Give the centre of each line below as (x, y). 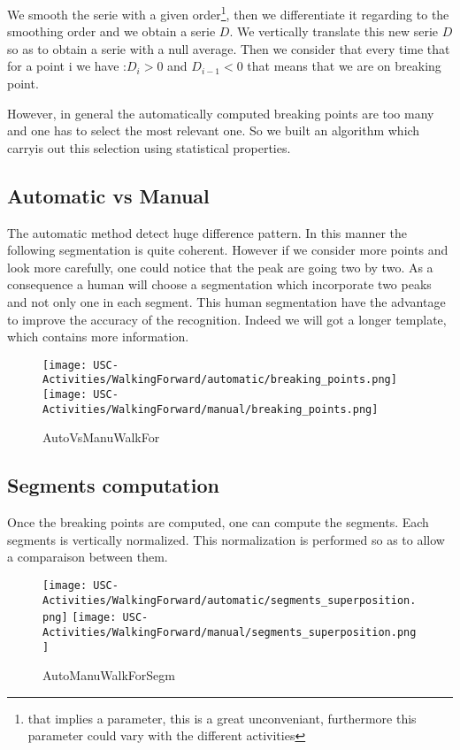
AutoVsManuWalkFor (101, 437)
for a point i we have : (67, 66)
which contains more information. (98, 337)
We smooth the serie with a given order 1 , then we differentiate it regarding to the (228, 13)
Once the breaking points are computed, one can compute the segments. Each (218, 522)
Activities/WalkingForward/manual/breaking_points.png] (211, 409)
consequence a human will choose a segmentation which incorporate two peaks (219, 284)
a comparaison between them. (88, 557)
